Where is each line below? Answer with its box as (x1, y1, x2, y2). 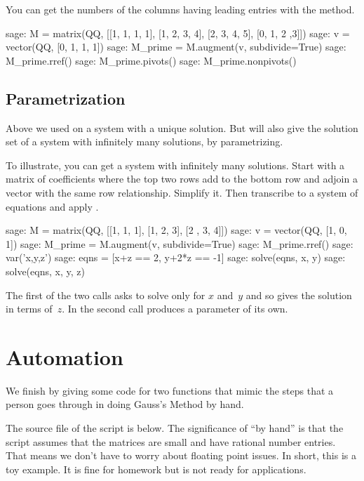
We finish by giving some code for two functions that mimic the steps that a (6, 383, 334, 397)
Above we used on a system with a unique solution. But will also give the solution (6, 120, 358, 135)
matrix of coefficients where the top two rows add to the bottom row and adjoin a (6, 171, 358, 186)
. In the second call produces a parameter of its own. (62, 301, 288, 316)
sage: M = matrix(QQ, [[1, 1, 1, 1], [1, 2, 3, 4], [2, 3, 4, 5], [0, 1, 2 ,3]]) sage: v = (6, 25, 350, 40)
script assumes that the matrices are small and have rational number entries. (6, 434, 336, 449)
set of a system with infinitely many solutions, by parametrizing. (6, 134, 283, 149)
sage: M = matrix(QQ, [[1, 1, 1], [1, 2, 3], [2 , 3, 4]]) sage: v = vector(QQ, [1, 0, (6, 223, 347, 237)
